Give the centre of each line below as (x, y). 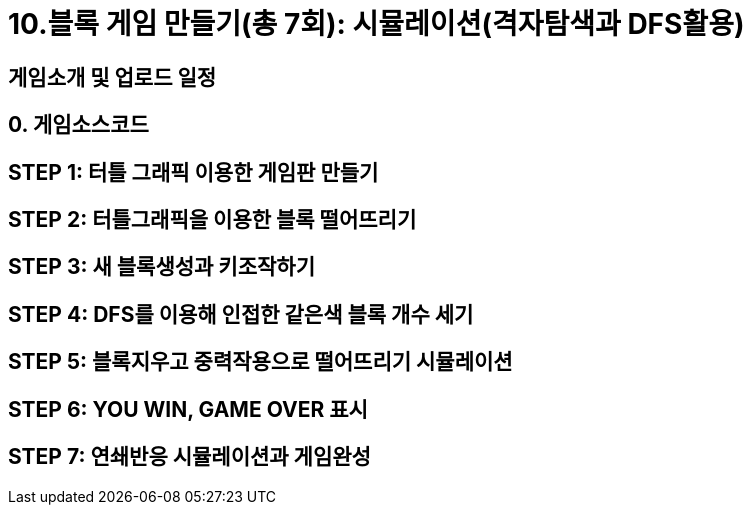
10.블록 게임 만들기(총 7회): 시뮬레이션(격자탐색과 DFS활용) (376, 24)
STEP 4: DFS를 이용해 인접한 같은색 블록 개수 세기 (241, 314)
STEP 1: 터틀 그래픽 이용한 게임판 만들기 (193, 172)
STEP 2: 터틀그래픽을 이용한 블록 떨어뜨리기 (212, 220)
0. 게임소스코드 (78, 125)
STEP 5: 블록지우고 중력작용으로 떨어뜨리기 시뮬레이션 (260, 362)
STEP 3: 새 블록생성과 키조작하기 (161, 267)
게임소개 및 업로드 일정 (112, 77)
